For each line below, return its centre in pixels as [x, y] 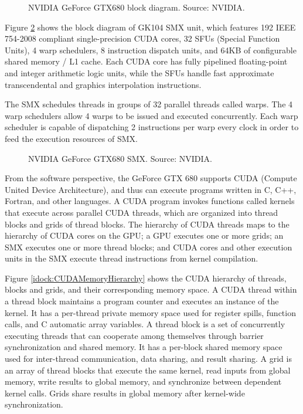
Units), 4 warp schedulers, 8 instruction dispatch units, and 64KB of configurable [151, 50]
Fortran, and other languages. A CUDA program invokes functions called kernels [150, 201]
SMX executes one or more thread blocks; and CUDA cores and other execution [149, 247]
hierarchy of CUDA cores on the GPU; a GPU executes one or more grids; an [144, 235]
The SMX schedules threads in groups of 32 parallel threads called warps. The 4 [149, 104]
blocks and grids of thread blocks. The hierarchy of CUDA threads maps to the [147, 224]
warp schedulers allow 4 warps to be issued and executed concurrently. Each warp [151, 115]
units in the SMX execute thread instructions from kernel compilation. [132, 258]
